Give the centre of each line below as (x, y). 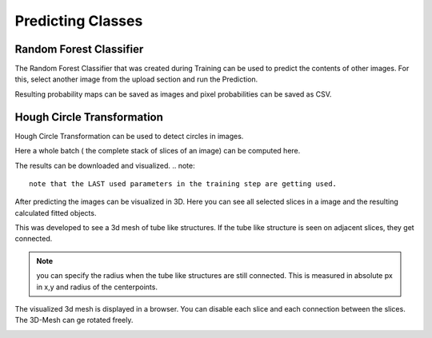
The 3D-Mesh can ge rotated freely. (74, 320)
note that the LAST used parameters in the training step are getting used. (183, 183)
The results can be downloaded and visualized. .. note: (105, 165)
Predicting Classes (79, 21)
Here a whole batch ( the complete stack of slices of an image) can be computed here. (158, 151)
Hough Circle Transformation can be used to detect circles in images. (129, 136)
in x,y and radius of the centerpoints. (97, 287)
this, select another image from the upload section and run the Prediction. (136, 79)
